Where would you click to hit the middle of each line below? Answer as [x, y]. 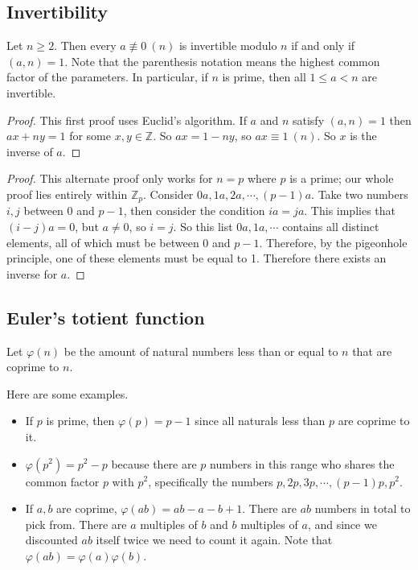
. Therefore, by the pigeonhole [333, 242]
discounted [51, 540]
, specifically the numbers [211, 481]
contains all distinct [331, 226]
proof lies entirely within [67, 194]
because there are [154, 463]
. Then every [85, 45]
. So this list [203, 226]
